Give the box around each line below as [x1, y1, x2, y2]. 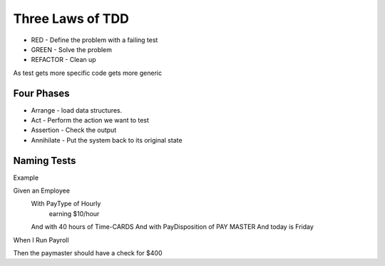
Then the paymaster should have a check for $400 [13, 249, 163, 257]
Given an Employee [13, 186, 71, 195]
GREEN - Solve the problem [31, 45, 113, 53]
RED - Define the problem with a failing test [31, 36, 158, 44]
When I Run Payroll [13, 235, 69, 244]
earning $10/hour [48, 209, 100, 218]
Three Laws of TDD [13, 11, 130, 26]
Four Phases [13, 87, 71, 99]
